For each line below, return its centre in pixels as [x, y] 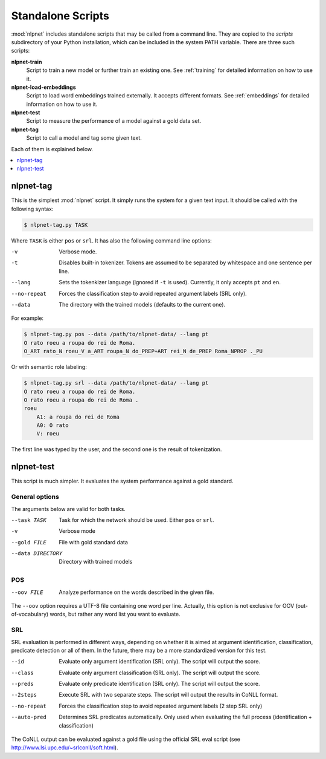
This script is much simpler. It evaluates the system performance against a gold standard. [122, 481]
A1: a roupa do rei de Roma [78, 417]
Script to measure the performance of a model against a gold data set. [114, 121]
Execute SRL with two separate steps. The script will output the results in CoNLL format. [168, 695]
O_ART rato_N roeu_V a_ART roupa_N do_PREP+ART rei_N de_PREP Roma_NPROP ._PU [143, 351]
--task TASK [29, 520]
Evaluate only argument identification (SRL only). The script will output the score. [160, 662]
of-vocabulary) [30, 614]
